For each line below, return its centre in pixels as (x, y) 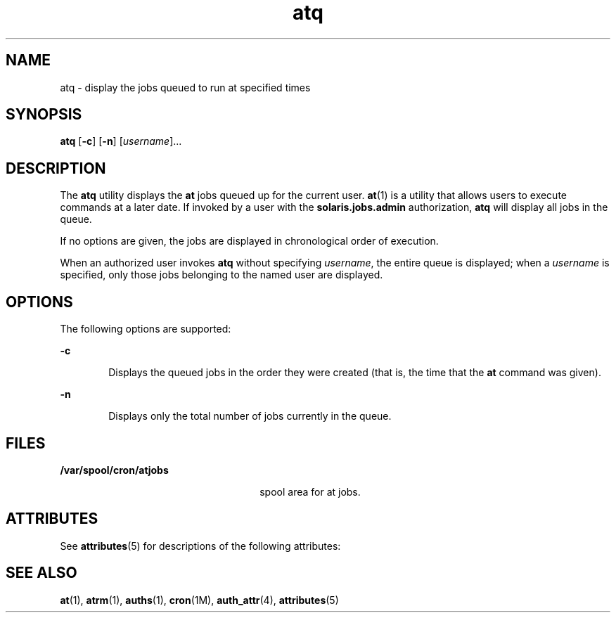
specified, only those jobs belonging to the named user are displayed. (222, 275)
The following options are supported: (146, 329)
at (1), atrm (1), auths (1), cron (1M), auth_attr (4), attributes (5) (199, 600)
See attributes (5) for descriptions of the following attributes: (200, 546)
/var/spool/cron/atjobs (114, 470)
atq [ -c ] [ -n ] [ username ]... (121, 141)
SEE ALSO (41, 573)
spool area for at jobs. (310, 491)
